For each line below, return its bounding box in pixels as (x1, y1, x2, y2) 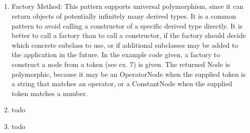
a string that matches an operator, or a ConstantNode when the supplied (11, 78, 232, 89)
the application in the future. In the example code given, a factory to (11, 49, 220, 60)
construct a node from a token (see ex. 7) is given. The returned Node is (11, 59, 230, 69)
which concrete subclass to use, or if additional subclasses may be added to (11, 39, 238, 50)
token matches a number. (11, 88, 88, 98)
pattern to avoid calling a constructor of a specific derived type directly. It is (11, 20, 243, 31)
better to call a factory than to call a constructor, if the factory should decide (11, 30, 246, 40)
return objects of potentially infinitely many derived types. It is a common (11, 10, 236, 21)
